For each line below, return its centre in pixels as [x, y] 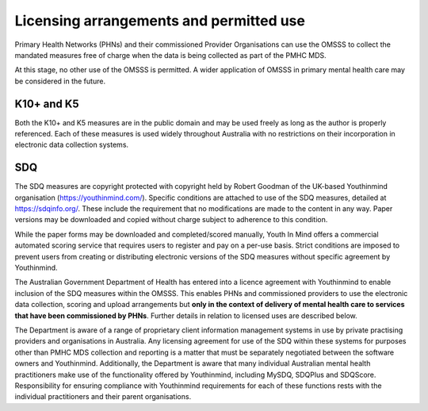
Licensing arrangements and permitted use [160, 21]
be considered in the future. [60, 81]
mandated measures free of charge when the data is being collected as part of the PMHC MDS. [170, 55]
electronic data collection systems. [72, 145]
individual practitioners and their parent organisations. [103, 397]
